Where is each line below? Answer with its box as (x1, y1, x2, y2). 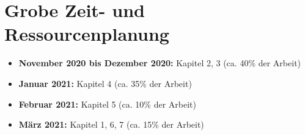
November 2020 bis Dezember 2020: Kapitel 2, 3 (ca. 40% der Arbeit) (18, 57, 301, 69)
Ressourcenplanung (4, 21, 169, 46)
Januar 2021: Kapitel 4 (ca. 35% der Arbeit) (18, 77, 192, 89)
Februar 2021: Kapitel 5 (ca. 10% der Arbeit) (18, 97, 196, 110)
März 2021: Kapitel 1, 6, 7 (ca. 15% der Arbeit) (18, 118, 204, 131)
